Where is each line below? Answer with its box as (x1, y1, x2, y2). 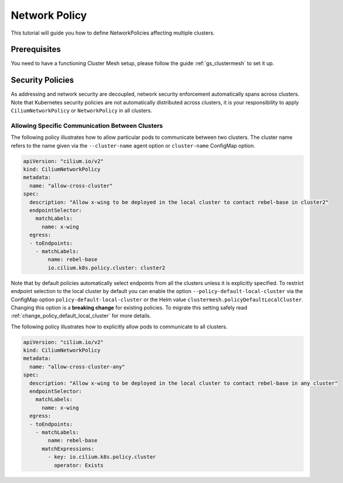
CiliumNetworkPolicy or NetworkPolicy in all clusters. (11, 107, 152, 114)
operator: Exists (53, 462, 104, 468)
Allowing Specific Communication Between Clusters (11, 121, 163, 130)
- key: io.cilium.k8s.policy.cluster (47, 454, 156, 460)
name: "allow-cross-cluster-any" (29, 363, 125, 370)
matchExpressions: (42, 445, 95, 452)
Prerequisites (11, 45, 61, 55)
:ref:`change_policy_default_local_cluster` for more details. (11, 312, 152, 319)
